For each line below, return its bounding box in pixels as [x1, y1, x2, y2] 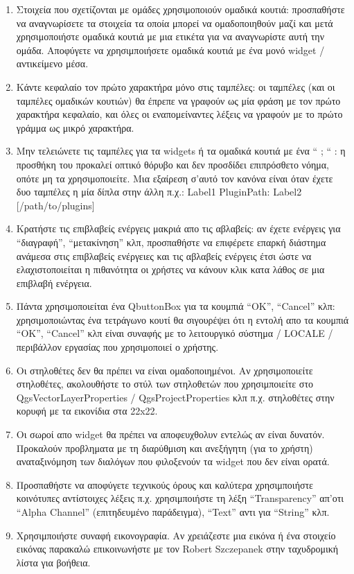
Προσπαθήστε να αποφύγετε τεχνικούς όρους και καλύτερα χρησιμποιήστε [16, 477, 313, 492]
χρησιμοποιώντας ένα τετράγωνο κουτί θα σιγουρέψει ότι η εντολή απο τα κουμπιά [16, 312, 349, 327]
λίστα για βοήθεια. [16, 555, 91, 569]
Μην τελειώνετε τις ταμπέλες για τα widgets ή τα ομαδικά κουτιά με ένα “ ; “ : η [16, 143, 346, 158]
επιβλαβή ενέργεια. [16, 275, 92, 290]
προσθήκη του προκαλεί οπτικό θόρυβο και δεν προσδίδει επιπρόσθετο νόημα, [16, 157, 329, 171]
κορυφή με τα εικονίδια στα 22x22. [16, 403, 158, 418]
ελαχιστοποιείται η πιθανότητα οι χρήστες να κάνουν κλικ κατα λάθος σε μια [16, 262, 325, 277]
